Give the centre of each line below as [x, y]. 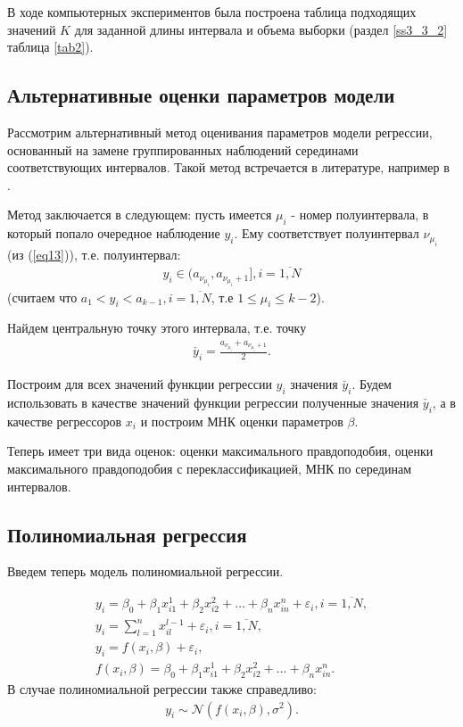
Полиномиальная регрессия [127, 534]
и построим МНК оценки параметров [242, 421]
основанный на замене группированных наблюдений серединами [183, 149]
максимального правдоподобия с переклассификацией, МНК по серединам [210, 469]
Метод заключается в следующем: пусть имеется [140, 215]
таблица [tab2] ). [50, 47]
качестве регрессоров [65, 421]
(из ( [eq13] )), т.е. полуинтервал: [94, 254]
